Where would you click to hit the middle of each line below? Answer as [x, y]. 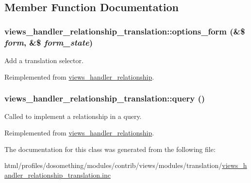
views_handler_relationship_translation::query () [105, 98]
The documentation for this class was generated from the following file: [110, 149]
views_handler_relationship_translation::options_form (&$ [125, 31]
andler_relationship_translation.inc [58, 175]
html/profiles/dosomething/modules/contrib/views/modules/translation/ [113, 165]
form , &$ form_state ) [49, 42]
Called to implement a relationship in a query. [73, 116]
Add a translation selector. [44, 60]
